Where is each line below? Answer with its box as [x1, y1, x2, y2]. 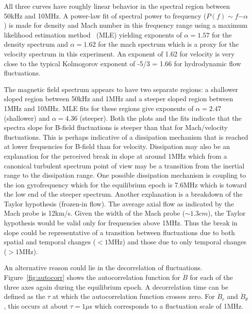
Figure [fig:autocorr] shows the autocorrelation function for [4, 272, 181, 282]
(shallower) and [4, 112, 50, 123]
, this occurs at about [4, 300, 68, 311]
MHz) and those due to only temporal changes [108, 237, 247, 247]
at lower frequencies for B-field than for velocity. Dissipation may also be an [4, 141, 230, 151]
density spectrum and [4, 39, 68, 49]
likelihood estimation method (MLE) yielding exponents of [4, 29, 182, 39]
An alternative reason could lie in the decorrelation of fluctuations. [4, 262, 202, 273]
